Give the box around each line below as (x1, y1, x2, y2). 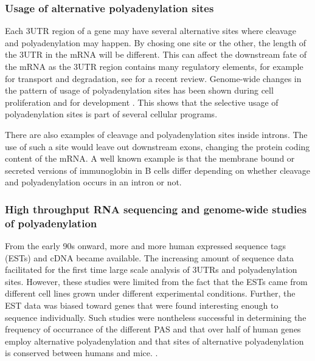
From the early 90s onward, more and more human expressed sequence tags (5, 239, 286, 252)
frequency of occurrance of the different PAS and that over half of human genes (5, 323, 301, 335)
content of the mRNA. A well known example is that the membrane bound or (5, 152, 295, 165)
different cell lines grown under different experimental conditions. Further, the (5, 287, 296, 300)
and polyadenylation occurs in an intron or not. (5, 176, 182, 188)
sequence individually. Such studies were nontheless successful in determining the (5, 311, 306, 323)
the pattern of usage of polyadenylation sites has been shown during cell (5, 84, 274, 97)
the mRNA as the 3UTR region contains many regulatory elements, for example (5, 60, 303, 72)
